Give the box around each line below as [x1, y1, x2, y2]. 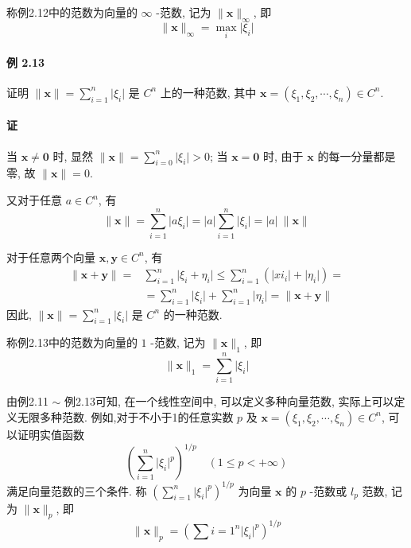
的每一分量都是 [317, 147, 396, 164]
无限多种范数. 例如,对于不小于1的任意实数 [17, 408, 234, 425]
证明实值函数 [17, 426, 84, 442]
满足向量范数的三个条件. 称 [6, 482, 147, 499]
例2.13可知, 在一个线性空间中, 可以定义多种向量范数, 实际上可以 [64, 393, 394, 410]
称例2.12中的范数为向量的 [6, 4, 138, 20]
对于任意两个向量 [6, 248, 95, 265]
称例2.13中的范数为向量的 [6, 334, 138, 351]
